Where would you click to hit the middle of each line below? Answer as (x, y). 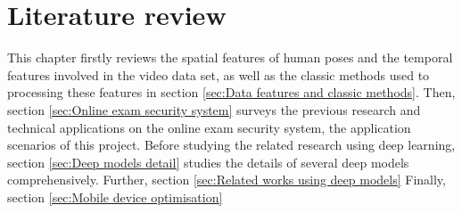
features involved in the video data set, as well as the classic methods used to (219, 74)
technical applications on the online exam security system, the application (209, 127)
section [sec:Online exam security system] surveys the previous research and (214, 109)
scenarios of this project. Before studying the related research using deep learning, (231, 145)
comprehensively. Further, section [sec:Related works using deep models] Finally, (227, 180)
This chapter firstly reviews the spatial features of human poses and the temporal (230, 57)
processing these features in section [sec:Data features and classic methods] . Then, (231, 92)
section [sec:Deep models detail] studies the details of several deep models (208, 162)
